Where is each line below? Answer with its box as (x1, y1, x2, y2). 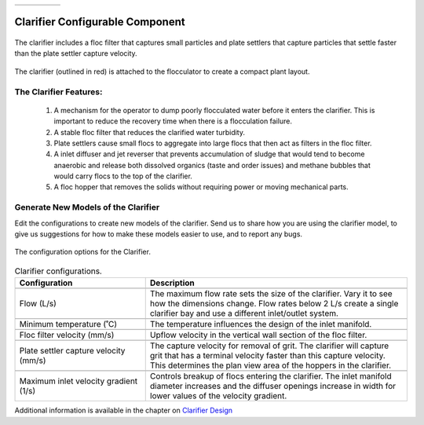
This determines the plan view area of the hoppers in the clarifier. (149, 360, 392, 371)
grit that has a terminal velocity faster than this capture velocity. (149, 350, 386, 361)
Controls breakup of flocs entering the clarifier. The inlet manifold (149, 371, 392, 382)
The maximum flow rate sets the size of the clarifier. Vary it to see (149, 288, 393, 299)
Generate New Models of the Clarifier (14, 202, 160, 213)
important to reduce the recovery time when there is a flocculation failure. (53, 116, 292, 126)
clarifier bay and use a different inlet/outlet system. (149, 308, 339, 319)
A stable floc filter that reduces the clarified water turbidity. (53, 127, 246, 137)
